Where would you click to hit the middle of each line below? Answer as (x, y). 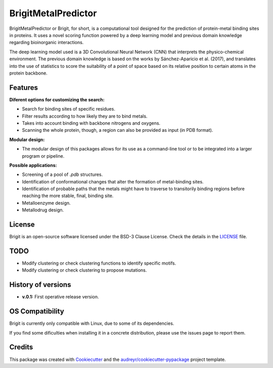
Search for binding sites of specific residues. (69, 109)
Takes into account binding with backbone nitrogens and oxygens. (91, 123)
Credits (21, 347)
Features (24, 87)
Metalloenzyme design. (46, 203)
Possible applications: (33, 165)
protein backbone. (28, 73)
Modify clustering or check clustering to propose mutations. (84, 270)
